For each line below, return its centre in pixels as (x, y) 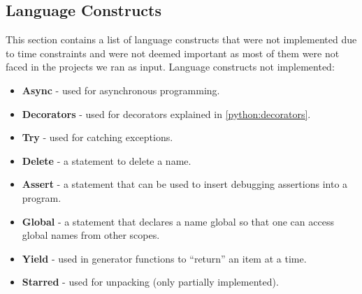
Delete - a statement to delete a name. (107, 160)
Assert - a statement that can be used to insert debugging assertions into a (185, 184)
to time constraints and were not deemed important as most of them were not (173, 53)
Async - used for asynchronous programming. (121, 90)
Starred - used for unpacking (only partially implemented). (150, 282)
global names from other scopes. (91, 235)
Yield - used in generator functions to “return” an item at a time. (164, 258)
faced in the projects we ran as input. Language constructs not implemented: (170, 67)
